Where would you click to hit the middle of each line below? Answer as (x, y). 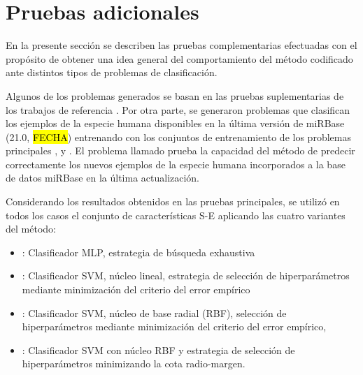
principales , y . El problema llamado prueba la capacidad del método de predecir (180, 150)
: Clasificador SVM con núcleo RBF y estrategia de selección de (158, 350)
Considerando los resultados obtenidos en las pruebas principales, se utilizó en (173, 201)
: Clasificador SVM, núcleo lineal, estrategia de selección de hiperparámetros (186, 275)
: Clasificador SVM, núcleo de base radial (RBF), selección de (154, 312)
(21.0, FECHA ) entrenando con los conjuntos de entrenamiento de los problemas (178, 137)
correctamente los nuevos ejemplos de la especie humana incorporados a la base (176, 164)
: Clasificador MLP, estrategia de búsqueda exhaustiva (138, 252)
